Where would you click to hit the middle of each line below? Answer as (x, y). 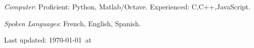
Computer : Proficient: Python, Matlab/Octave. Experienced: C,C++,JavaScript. (127, 6)
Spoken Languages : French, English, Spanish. (72, 23)
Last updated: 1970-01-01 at (48, 40)
